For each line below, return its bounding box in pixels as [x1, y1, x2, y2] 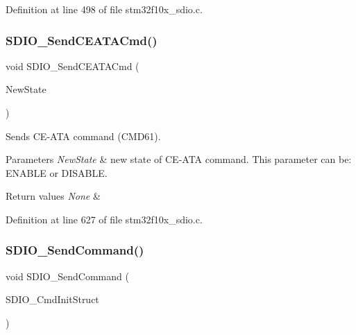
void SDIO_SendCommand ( [6, 268, 129, 283]
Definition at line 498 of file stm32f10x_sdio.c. [6, 2, 203, 16]
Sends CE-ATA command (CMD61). [6, 128, 161, 143]
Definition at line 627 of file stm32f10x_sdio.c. [6, 212, 203, 226]
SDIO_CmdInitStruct [6, 292, 99, 307]
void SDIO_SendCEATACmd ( [6, 58, 139, 73]
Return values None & [6, 189, 101, 203]
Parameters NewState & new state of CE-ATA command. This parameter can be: [6, 152, 352, 166]
